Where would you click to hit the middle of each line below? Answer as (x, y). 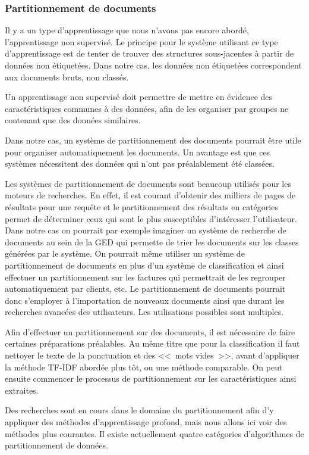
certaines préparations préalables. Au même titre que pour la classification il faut (152, 343)
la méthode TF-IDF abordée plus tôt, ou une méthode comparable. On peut (144, 367)
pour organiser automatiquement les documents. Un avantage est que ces (138, 152)
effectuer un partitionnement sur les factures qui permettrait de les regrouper (145, 277)
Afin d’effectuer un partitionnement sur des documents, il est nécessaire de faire (150, 331)
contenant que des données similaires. (73, 120)
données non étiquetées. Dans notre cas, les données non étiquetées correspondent (153, 65)
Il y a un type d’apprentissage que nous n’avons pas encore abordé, (127, 30)
